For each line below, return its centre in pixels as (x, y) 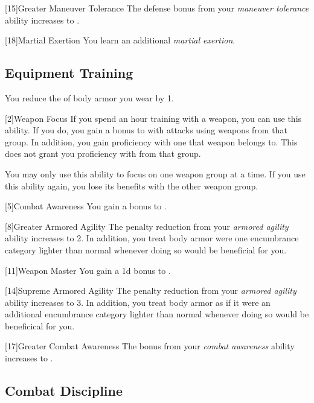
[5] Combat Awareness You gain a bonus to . (86, 206)
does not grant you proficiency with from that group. (103, 154)
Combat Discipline (64, 391)
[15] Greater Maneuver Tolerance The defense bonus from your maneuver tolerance (157, 8)
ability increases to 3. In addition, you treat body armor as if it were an (138, 302)
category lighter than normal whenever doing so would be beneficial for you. (146, 249)
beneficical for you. (40, 325)
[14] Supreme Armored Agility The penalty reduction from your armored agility (151, 290)
